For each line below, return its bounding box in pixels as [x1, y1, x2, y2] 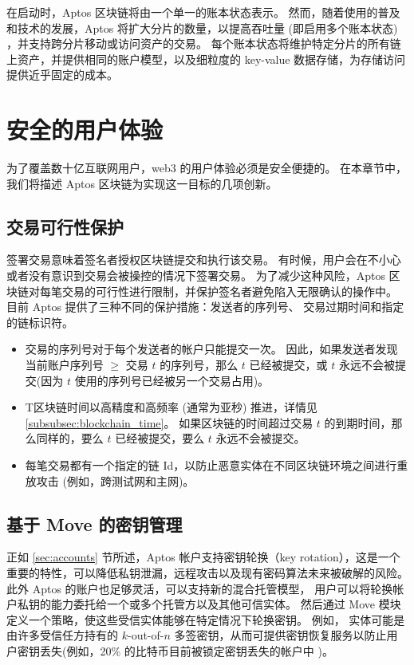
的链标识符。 [6, 313, 73, 330]
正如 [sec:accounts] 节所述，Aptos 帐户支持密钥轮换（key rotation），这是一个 [6, 549, 400, 565]
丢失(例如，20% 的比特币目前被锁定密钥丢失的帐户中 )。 [39, 642, 333, 659]
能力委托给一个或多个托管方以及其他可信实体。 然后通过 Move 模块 [50, 596, 401, 612]
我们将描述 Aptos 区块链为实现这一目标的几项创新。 [6, 175, 278, 191]
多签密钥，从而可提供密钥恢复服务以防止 [174, 627, 387, 643]
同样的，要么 [36, 430, 104, 447]
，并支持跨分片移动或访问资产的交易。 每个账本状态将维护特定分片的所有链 [6, 35, 401, 52]
